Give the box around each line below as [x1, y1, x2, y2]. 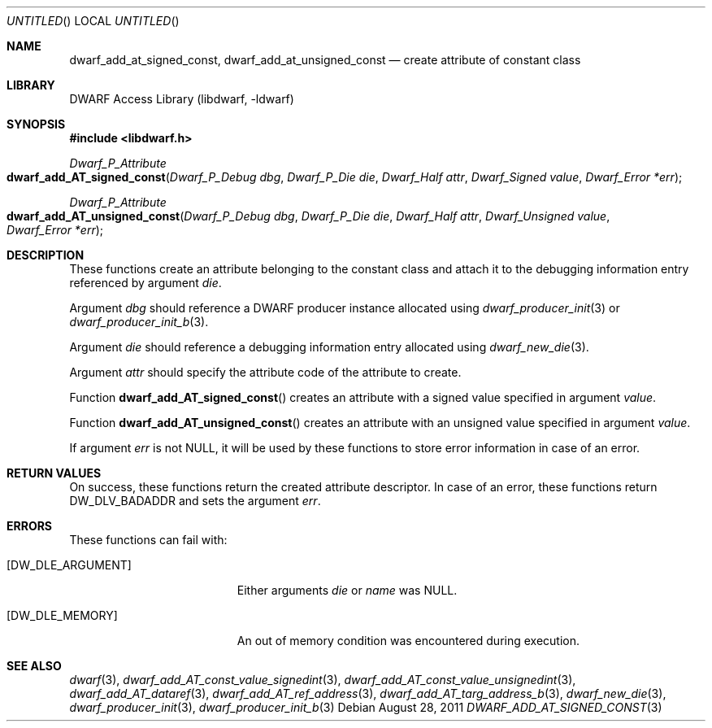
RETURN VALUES [7, 466, 102, 480]
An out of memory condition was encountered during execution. [237, 634, 580, 647]
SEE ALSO [7, 659, 62, 673]
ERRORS [7, 519, 53, 533]
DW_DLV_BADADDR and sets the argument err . [69, 494, 321, 508]
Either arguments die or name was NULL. [237, 583, 458, 597]
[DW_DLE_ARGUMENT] [7, 558, 132, 572]
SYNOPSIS [7, 117, 66, 131]
